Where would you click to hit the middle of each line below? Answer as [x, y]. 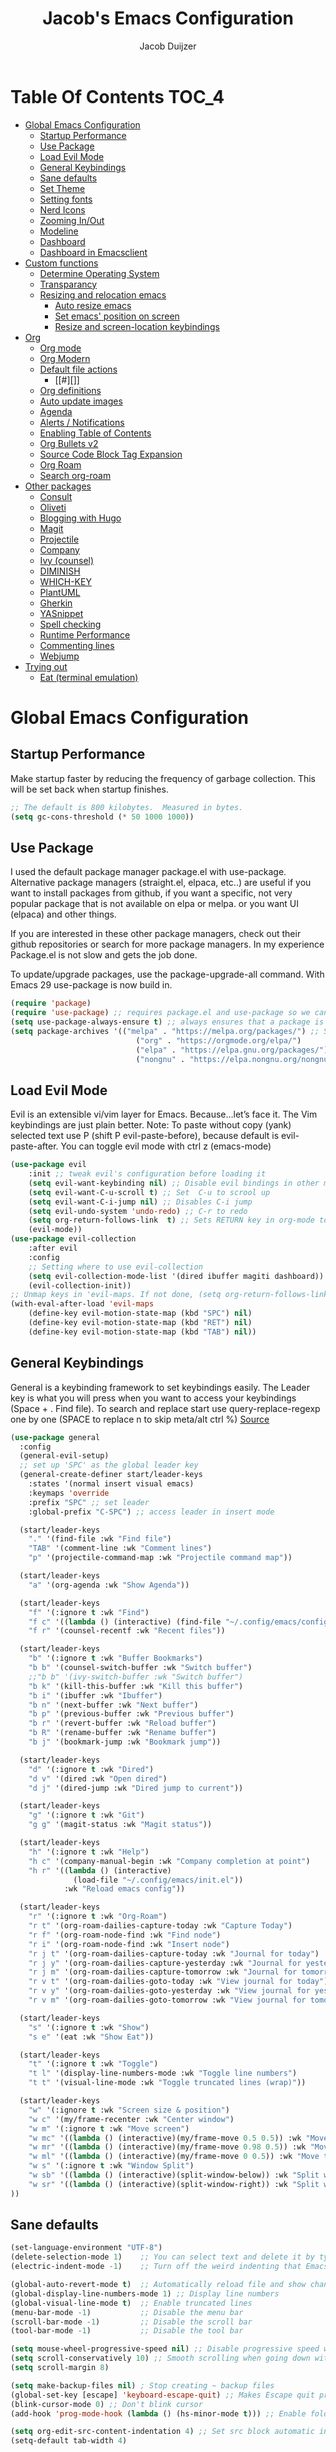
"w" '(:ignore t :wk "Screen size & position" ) [129, 2110]
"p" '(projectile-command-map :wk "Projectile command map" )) [160, 1558]
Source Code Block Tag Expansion [111, 454]
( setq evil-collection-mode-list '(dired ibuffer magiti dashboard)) [176, 1276]
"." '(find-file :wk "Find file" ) [100, 1539]
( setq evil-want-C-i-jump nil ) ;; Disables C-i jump [140, 1202]
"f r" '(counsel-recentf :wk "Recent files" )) [127, 1631]
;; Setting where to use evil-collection [115, 1267]
